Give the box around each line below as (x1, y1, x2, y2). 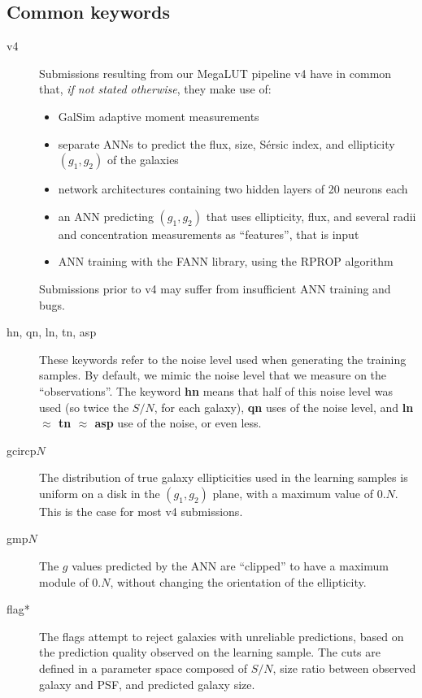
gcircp (7, 441, 37, 458)
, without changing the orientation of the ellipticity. (110, 573, 367, 590)
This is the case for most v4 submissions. (39, 502, 243, 519)
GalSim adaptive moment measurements (58, 107, 259, 124)
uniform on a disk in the (39, 484, 160, 501)
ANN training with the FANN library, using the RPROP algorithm (58, 253, 394, 270)
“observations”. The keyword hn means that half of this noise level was (39, 382, 393, 399)
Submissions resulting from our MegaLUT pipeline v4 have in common (39, 64, 392, 81)
